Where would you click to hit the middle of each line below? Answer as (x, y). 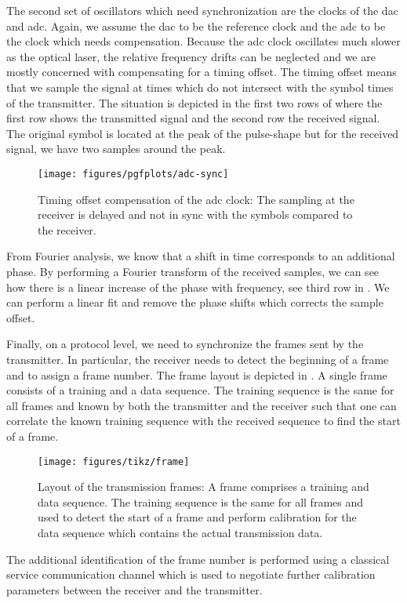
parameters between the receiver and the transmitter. (134, 589)
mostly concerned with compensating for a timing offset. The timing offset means (202, 72)
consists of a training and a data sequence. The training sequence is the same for (200, 390)
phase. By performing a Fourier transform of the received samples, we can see (193, 271)
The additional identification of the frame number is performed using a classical (198, 559)
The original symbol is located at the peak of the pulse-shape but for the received (203, 133)
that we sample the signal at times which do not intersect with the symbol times (200, 87)
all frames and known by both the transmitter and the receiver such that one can (202, 405)
